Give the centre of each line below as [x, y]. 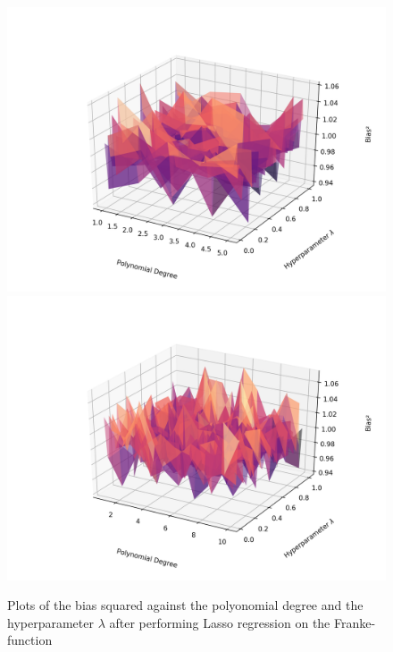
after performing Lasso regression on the [220, 622]
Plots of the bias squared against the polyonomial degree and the [185, 605]
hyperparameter [50, 622]
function [30, 640]
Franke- [355, 622]
